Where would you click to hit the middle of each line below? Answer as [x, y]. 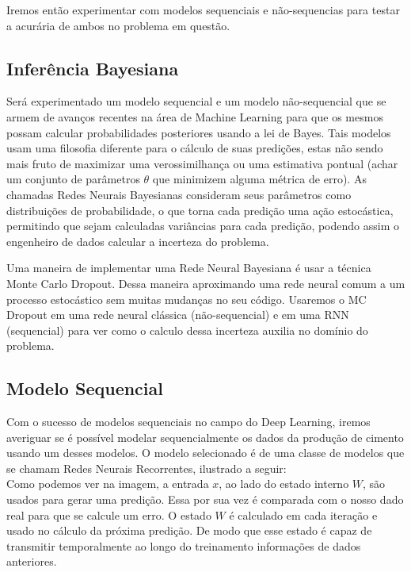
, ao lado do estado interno [284, 484]
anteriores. [32, 561]
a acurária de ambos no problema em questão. [118, 25]
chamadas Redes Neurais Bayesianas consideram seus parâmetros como [179, 194]
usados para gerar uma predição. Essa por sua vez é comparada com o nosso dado [205, 499]
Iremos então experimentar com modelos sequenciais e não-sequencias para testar [203, 10]
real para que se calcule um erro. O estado [109, 514]
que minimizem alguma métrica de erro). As [259, 179]
